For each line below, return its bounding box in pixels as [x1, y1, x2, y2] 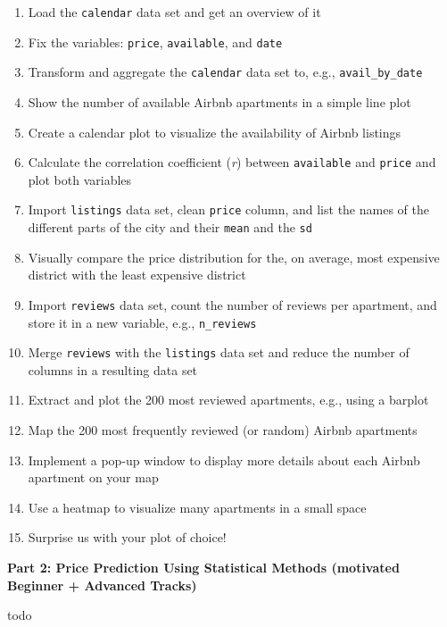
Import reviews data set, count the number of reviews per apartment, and [28, 295, 437, 313]
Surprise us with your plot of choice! [28, 528, 227, 547]
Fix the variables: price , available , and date [28, 32, 283, 51]
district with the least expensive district [28, 265, 246, 284]
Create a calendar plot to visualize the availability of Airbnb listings [28, 122, 401, 141]
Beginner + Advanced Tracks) [7, 575, 197, 594]
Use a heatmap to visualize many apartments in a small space [28, 497, 367, 516]
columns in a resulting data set [28, 360, 198, 379]
